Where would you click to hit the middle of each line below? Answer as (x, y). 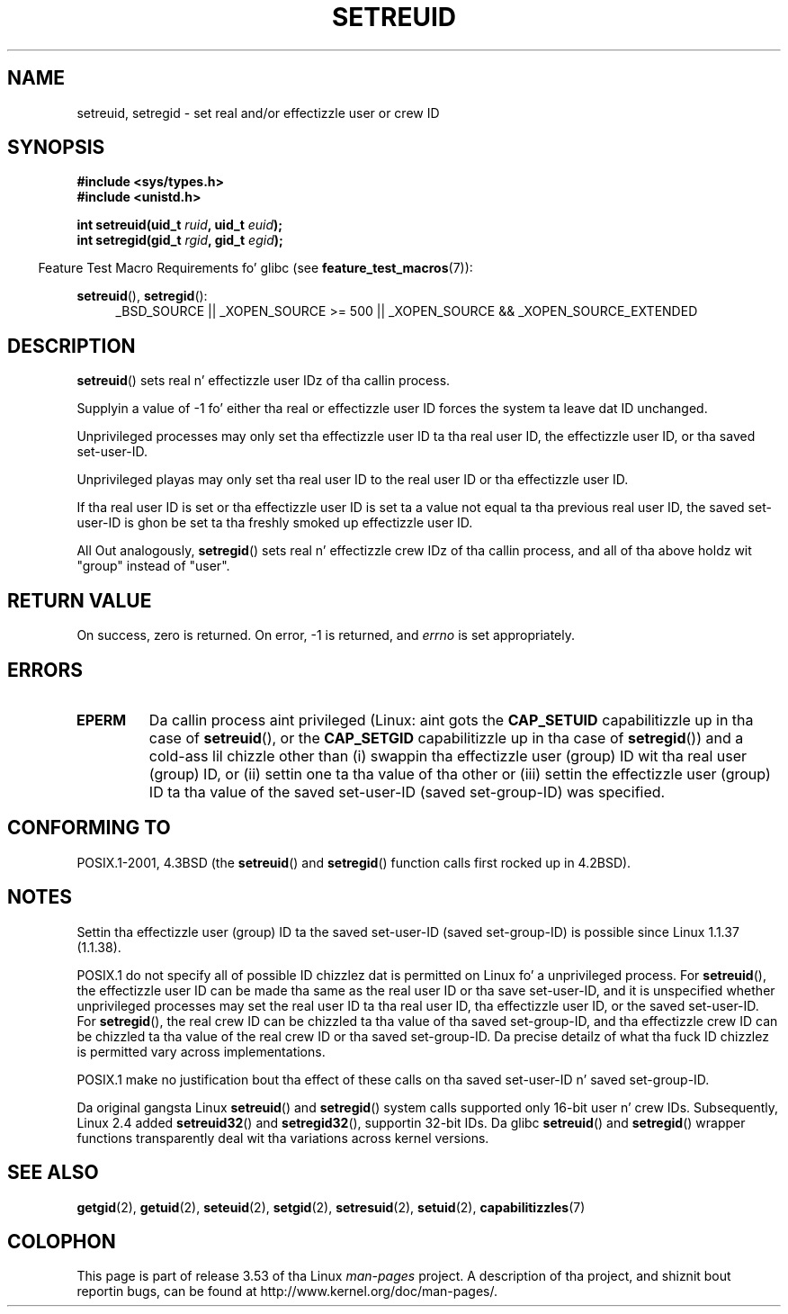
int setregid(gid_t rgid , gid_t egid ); (180, 240)
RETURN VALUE (80, 600)
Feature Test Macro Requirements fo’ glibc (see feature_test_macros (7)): (255, 268)
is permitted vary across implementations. (201, 1051)
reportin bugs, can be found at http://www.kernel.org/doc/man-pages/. (287, 1291)
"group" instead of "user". (153, 566)
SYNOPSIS (56, 148)
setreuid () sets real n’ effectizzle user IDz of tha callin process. (264, 381)
